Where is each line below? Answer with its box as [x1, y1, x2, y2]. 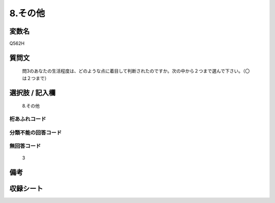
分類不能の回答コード [9, 129, 62, 136]
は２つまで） [22, 75, 49, 81]
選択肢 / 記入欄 [9, 88, 56, 97]
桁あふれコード [9, 116, 46, 123]
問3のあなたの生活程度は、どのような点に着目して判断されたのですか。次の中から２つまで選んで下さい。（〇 [22, 68, 250, 74]
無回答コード [9, 143, 41, 150]
